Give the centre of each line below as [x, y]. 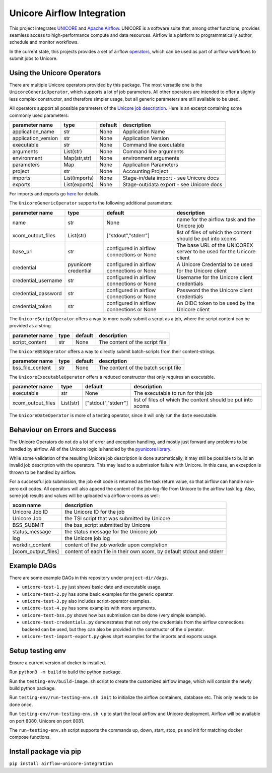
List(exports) [79, 184]
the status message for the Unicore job [111, 532]
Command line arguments [153, 151]
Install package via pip [45, 752]
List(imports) [79, 178]
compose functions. [30, 737]
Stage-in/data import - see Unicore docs [171, 178]
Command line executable [154, 145]
